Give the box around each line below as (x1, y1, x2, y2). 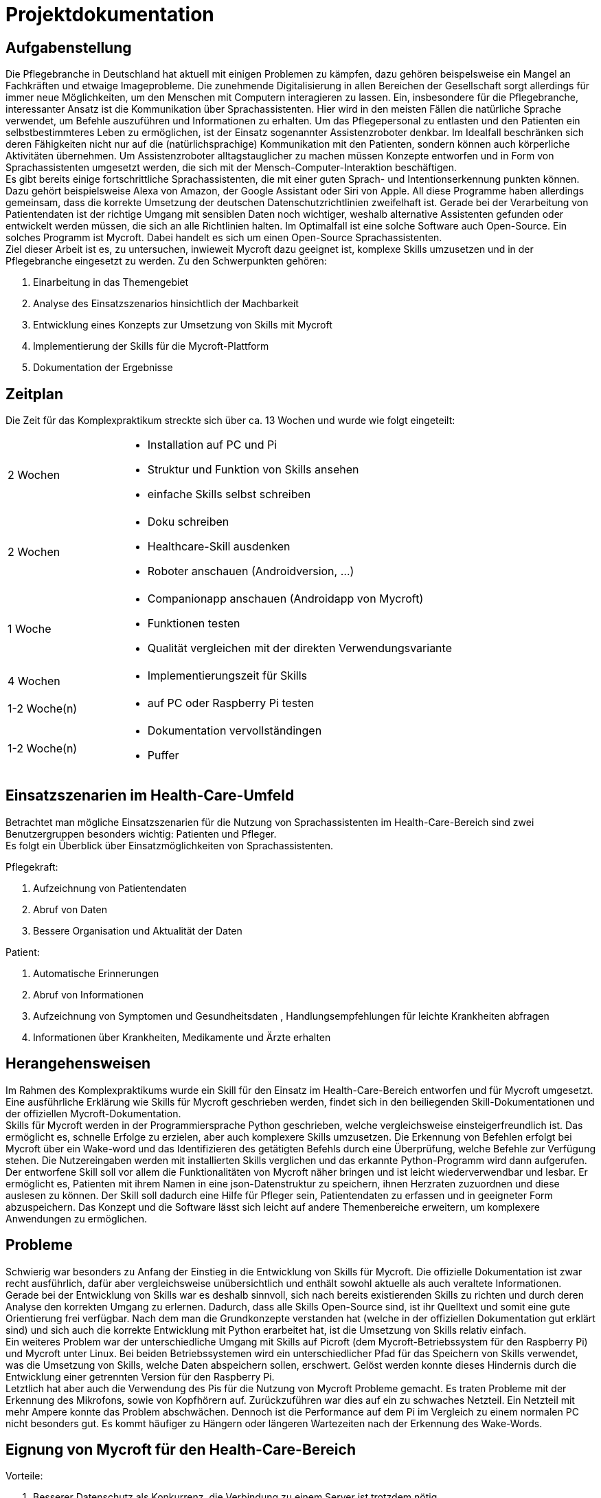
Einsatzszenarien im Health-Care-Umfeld (5, 787, 295, 805)
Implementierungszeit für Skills (147, 669, 308, 683)
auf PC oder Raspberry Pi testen (147, 696, 315, 711)
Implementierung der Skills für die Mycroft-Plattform (33, 340, 269, 353)
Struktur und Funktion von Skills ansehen (147, 462, 359, 477)
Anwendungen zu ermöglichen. (5, 1212, 148, 1225)
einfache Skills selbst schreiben (147, 487, 311, 502)
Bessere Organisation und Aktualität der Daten (33, 924, 242, 937)
